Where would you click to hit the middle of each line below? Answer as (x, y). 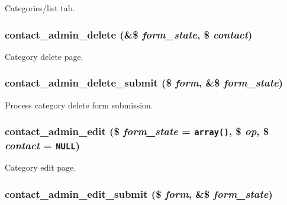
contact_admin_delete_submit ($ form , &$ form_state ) (144, 83)
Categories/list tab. (40, 8)
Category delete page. (44, 56)
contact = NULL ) (43, 145)
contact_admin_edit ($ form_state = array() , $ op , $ (137, 131)
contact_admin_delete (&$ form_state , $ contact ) (129, 34)
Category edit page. (41, 167)
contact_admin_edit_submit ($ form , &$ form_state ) (139, 194)
